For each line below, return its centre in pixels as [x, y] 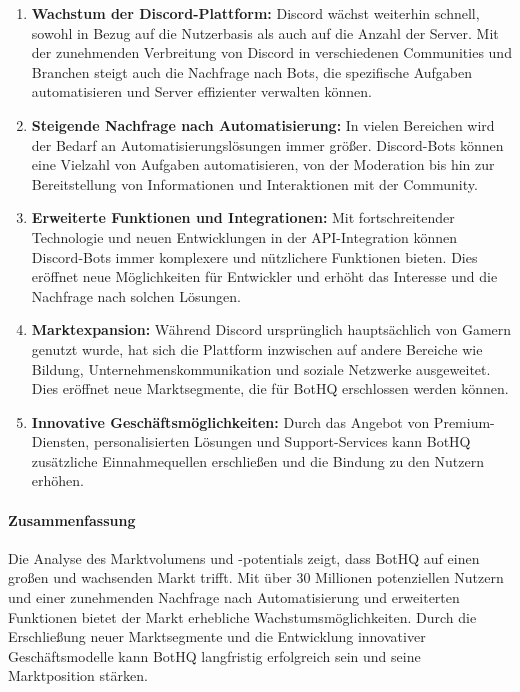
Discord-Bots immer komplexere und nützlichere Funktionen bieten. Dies [254, 256]
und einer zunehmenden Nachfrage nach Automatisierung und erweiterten [234, 597]
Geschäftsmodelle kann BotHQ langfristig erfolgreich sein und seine [214, 655]
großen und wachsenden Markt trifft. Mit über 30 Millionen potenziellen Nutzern [256, 577]
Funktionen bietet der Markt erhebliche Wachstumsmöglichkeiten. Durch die [242, 616]
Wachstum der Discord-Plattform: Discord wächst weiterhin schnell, [255, 13]
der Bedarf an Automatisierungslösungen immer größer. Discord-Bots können [267, 144]
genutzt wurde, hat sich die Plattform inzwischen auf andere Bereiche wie [257, 348]
